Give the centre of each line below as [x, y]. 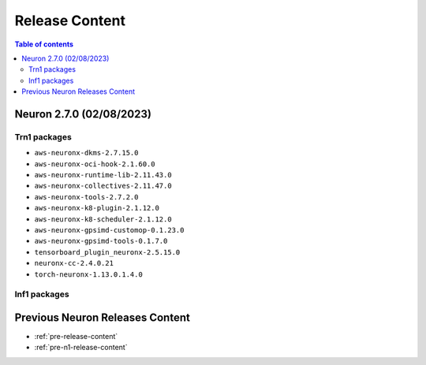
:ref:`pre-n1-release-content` [81, 348]
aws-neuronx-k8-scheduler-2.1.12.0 [103, 219]
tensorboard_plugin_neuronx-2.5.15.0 [107, 252]
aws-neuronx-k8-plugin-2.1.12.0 [97, 208]
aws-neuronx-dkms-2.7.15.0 [86, 153]
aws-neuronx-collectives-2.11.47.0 [103, 186]
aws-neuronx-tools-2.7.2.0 [86, 197]
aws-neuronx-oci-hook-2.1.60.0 [95, 164]
